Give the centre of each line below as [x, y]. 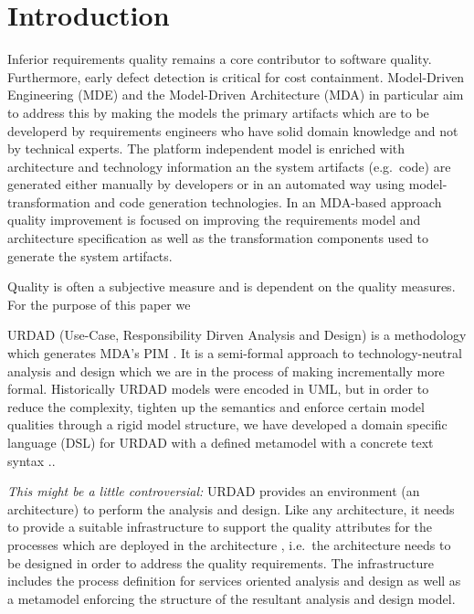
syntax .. [32, 460]
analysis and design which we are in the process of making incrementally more [226, 371]
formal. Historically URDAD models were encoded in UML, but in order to [218, 389]
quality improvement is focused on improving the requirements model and [214, 220]
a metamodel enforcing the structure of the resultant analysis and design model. [232, 598]
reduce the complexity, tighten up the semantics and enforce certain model [216, 406]
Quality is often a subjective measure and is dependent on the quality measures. [232, 286]
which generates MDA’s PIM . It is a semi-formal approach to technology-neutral [235, 353]
